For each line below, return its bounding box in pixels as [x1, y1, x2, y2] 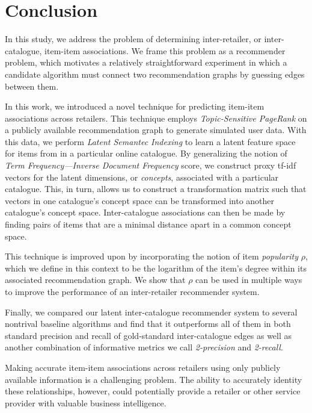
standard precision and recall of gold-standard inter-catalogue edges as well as [5, 329, 292, 341]
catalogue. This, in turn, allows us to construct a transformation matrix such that [5, 182, 307, 195]
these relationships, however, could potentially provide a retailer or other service [5, 385, 301, 397]
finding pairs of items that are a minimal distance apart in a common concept [5, 218, 292, 231]
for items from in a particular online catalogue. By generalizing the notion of [5, 147, 287, 160]
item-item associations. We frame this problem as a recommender [44, 44, 286, 57]
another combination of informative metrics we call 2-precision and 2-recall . [5, 341, 283, 353]
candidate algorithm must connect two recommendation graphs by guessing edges [5, 67, 305, 80]
